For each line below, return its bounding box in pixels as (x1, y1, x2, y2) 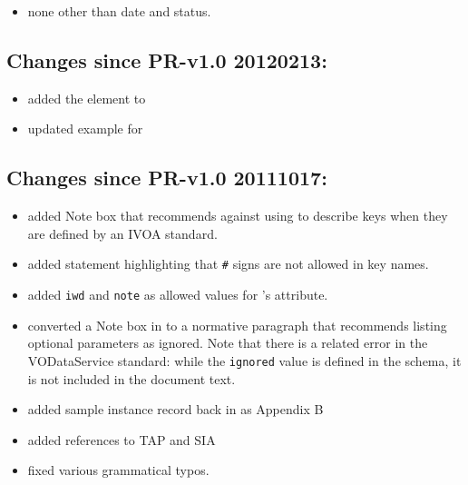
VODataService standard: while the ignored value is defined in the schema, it (27, 351, 462, 370)
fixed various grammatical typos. (27, 460, 210, 480)
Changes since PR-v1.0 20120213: (6, 45, 327, 74)
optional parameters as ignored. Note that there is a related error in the (27, 333, 428, 352)
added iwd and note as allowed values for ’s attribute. (27, 285, 328, 304)
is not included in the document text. (27, 369, 236, 388)
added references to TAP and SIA (27, 430, 216, 449)
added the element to (27, 88, 146, 107)
